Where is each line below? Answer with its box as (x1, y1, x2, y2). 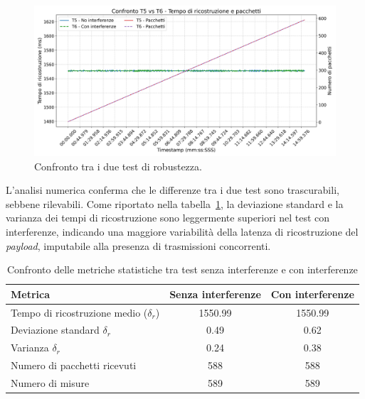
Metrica (11, 286, 51, 301)
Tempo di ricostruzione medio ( (11, 305, 148, 319)
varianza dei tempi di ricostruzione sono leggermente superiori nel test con (6, 210, 330, 225)
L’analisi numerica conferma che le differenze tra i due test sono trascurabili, (6, 182, 339, 197)
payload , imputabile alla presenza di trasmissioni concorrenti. (6, 238, 271, 253)
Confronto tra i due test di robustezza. (34, 158, 202, 173)
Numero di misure (11, 375, 90, 390)
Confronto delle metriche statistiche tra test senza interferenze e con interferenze (6, 262, 358, 277)
